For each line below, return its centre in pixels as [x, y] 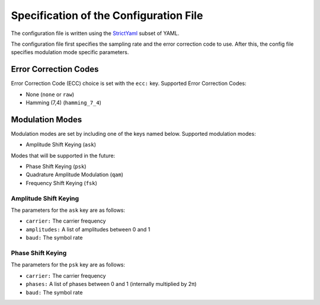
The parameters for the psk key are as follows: [68, 265]
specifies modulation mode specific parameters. [70, 52]
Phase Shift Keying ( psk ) [56, 167]
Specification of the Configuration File [107, 15]
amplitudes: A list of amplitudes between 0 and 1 [88, 229]
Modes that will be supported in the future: [63, 155]
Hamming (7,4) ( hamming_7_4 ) [64, 103]
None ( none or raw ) [50, 94]
